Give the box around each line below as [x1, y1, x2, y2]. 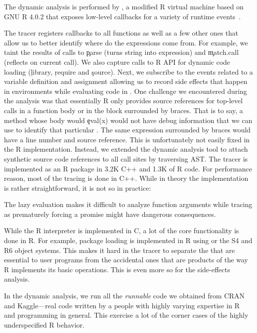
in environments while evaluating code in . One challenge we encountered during [4, 85, 247, 96]
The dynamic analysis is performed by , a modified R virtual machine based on [4, 1, 244, 11]
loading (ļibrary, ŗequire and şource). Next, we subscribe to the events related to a [4, 66, 253, 77]
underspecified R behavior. [4, 319, 85, 330]
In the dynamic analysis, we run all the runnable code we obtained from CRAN [4, 291, 245, 301]
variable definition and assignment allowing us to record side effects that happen [4, 76, 248, 86]
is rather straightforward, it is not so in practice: [4, 182, 151, 193]
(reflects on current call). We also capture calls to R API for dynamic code [4, 56, 230, 67]
